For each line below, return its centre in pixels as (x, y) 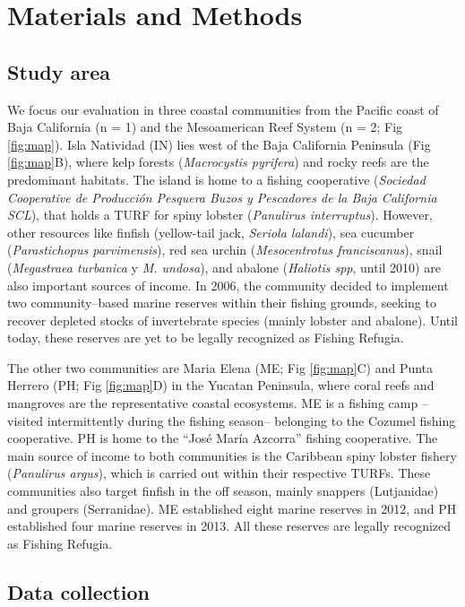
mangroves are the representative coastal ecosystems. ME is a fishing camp (213, 403)
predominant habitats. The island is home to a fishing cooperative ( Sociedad (216, 179)
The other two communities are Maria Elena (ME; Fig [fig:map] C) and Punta (220, 367)
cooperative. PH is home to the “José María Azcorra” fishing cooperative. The (223, 438)
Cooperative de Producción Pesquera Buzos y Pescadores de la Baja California (222, 197)
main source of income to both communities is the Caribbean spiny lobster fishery (232, 455)
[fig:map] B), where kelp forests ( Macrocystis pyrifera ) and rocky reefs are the (218, 162)
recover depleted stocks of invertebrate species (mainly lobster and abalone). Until (233, 320)
